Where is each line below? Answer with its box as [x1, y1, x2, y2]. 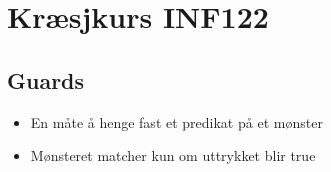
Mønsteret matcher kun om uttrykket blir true [30, 145, 316, 166]
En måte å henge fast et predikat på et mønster [30, 111, 323, 132]
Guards [7, 64, 85, 95]
